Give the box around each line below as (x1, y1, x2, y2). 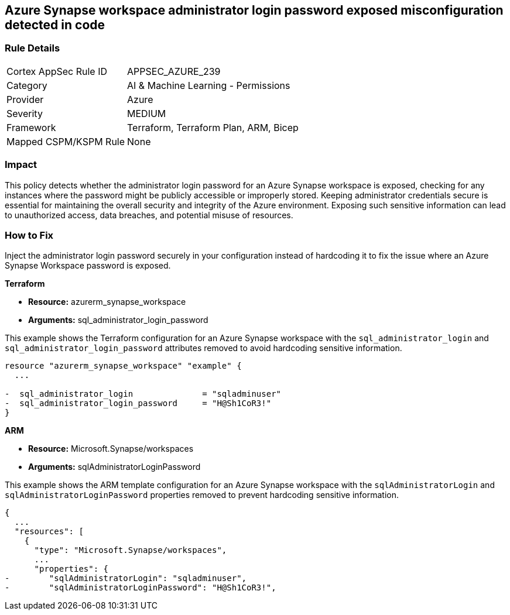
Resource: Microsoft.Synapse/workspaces (28, 444, 194, 454)
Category (6, 79, 47, 91)
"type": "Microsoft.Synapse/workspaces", (34, 545, 227, 555)
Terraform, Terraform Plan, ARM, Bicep (127, 121, 299, 133)
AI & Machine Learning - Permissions (127, 79, 290, 91)
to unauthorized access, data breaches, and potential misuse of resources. (5, 209, 293, 220)
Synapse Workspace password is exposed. (5, 260, 171, 271)
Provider (6, 93, 44, 105)
